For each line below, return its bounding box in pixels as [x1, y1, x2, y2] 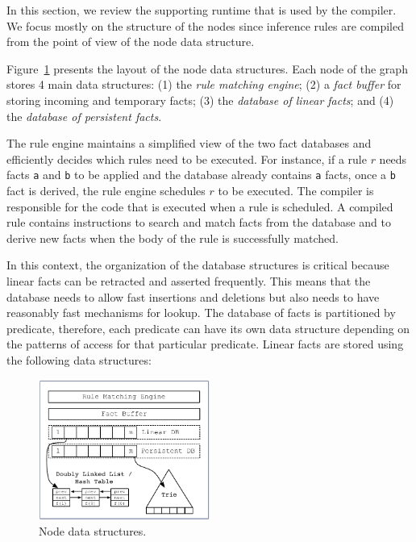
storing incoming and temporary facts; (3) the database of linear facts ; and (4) [6, 91, 394, 108]
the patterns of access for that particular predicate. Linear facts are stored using [6, 336, 404, 352]
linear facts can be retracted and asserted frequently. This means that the [6, 272, 371, 289]
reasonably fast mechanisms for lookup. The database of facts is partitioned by [6, 304, 396, 321]
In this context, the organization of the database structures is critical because [6, 256, 389, 273]
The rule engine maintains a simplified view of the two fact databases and [6, 135, 372, 152]
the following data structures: [6, 351, 152, 368]
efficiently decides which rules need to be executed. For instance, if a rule [6, 150, 367, 167]
